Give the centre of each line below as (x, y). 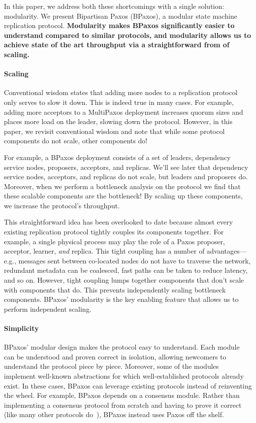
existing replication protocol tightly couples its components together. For (114, 232)
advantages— (226, 251)
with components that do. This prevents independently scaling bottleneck (115, 289)
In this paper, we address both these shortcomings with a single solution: (114, 6)
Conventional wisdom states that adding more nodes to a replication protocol (121, 92)
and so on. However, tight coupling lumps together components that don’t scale (124, 280)
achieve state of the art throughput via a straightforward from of (117, 45)
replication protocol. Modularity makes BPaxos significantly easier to (119, 25)
